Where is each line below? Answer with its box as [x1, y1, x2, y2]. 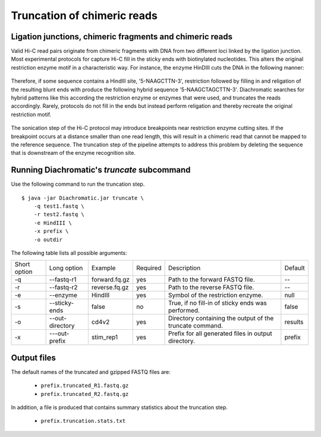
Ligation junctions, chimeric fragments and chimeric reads [11, 32, 233, 42]
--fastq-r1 [49, 276, 77, 284]
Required [136, 264, 162, 272]
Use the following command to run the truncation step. [11, 180, 145, 188]
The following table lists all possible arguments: [11, 249, 127, 256]
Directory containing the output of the [168, 314, 274, 323]
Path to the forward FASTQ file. [168, 276, 255, 284]
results [284, 318, 304, 326]
